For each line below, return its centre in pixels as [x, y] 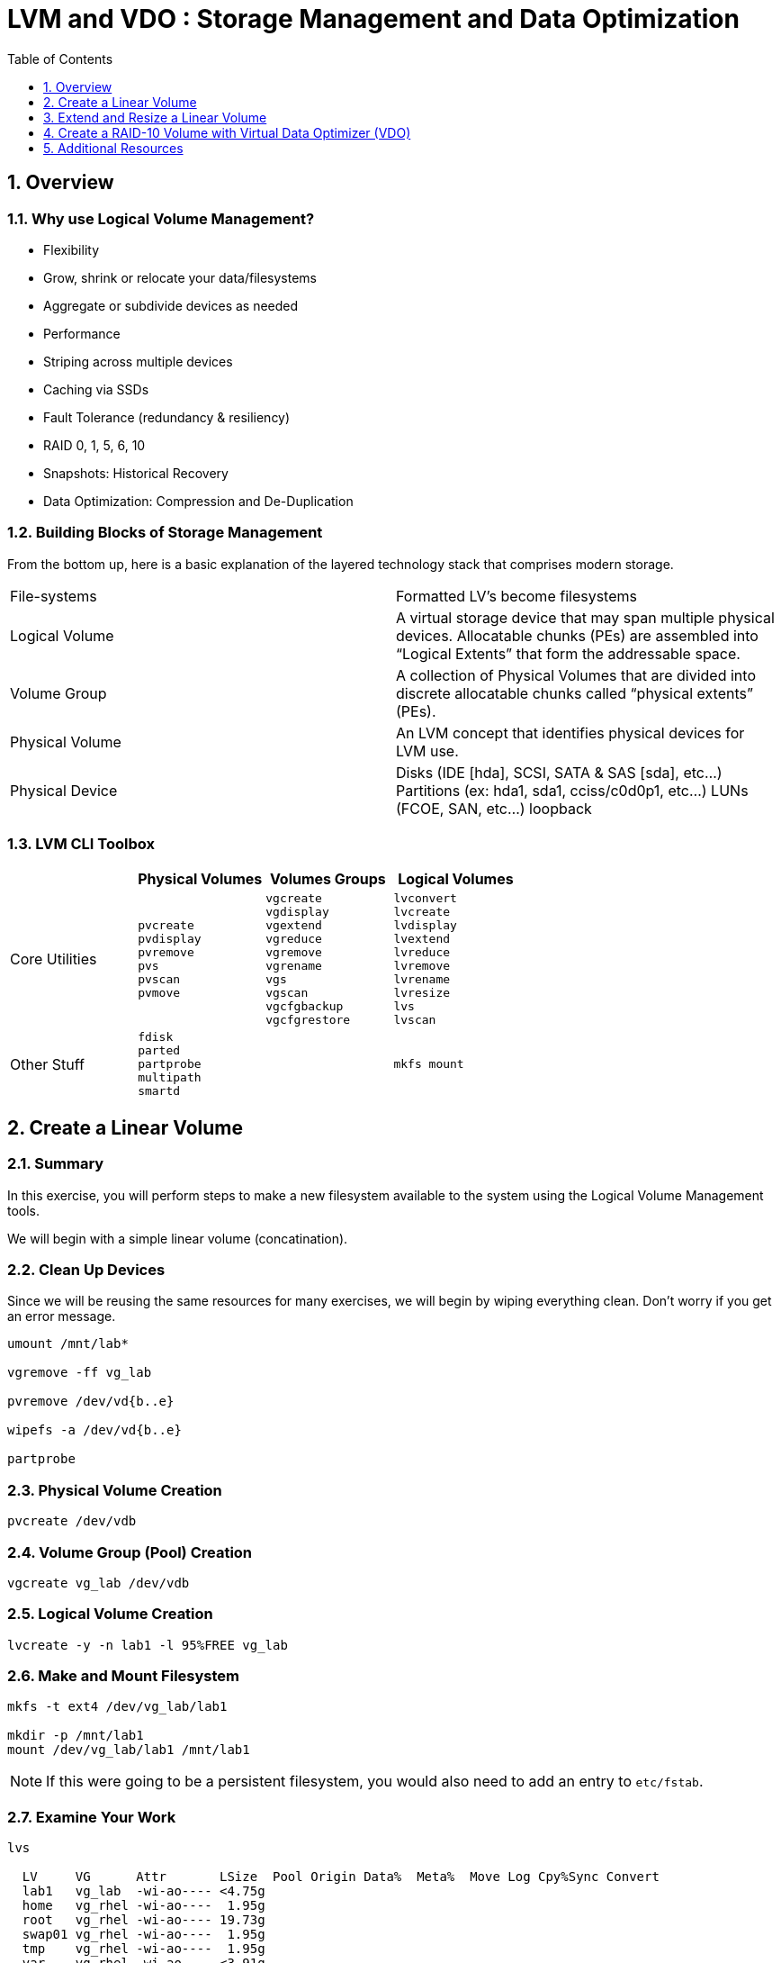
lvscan [415, 1020]
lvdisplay [425, 926]
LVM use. [427, 751]
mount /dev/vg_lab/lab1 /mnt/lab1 [129, 1750]
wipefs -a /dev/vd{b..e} [94, 1430]
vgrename [294, 966]
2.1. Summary [56, 1164]
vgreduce [294, 939]
